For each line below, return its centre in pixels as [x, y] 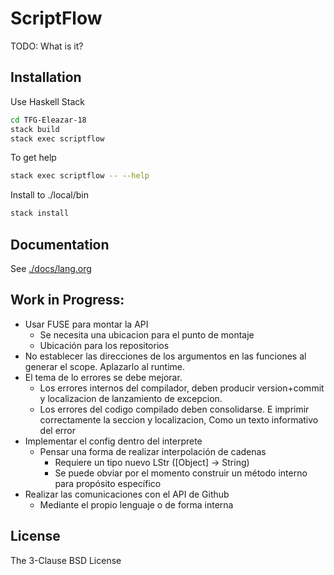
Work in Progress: [67, 300]
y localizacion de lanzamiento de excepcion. [131, 398]
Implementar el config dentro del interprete [113, 441]
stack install [40, 213]
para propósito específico [108, 483]
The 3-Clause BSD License [66, 560]
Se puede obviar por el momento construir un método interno [181, 473]
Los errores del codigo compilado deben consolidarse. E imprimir [174, 409]
